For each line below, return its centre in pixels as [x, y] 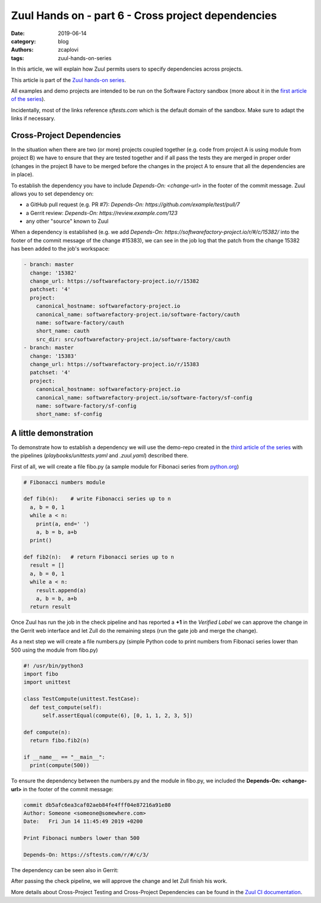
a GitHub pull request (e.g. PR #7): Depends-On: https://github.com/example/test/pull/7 [133, 204]
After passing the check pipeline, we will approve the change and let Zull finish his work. [119, 881]
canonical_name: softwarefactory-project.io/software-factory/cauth [138, 314]
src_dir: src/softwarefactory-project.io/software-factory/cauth [133, 339]
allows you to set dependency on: [52, 194]
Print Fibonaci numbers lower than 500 [81, 838]
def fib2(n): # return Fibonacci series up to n [99, 557]
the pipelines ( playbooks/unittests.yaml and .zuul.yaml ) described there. [100, 456]
